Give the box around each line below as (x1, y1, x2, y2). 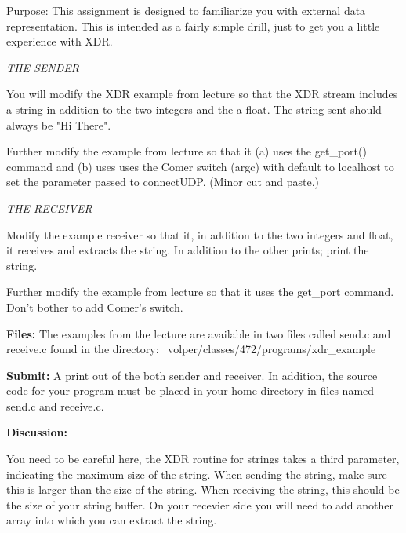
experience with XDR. (6, 33, 113, 49)
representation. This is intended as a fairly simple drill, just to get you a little (6, 17, 380, 34)
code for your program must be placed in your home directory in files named (6, 382, 375, 399)
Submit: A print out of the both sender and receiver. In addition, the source (6, 367, 378, 383)
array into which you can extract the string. (6, 512, 217, 528)
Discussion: (6, 424, 67, 440)
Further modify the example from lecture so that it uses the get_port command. (6, 283, 394, 300)
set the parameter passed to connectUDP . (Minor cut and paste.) (6, 173, 320, 190)
